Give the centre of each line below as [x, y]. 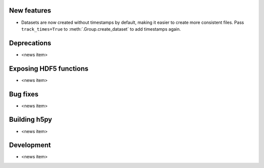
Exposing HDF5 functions [49, 68]
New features [30, 10]
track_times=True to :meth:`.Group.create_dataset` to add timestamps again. [101, 29]
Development [30, 145]
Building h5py [31, 120]
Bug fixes [24, 94]
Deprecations [30, 43]
